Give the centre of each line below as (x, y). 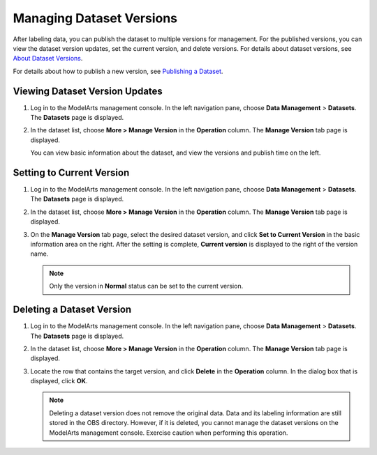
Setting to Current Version (71, 173)
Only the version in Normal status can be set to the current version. (146, 286)
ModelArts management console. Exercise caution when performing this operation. (169, 433)
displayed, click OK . (59, 381)
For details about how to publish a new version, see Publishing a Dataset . (118, 71)
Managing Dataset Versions (95, 18)
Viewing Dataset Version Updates (88, 91)
